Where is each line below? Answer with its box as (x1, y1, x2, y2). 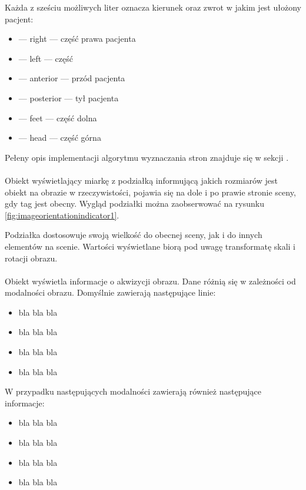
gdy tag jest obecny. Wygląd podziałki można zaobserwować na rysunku (5, 197, 264, 210)
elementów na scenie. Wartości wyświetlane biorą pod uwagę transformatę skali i (5, 240, 296, 252)
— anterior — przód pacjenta (18, 72, 125, 84)
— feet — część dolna (18, 111, 97, 124)
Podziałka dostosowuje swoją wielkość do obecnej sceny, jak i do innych (5, 229, 262, 241)
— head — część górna (18, 131, 101, 144)
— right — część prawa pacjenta (18, 32, 136, 45)
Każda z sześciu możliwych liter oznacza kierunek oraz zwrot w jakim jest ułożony (5, 1, 301, 13)
